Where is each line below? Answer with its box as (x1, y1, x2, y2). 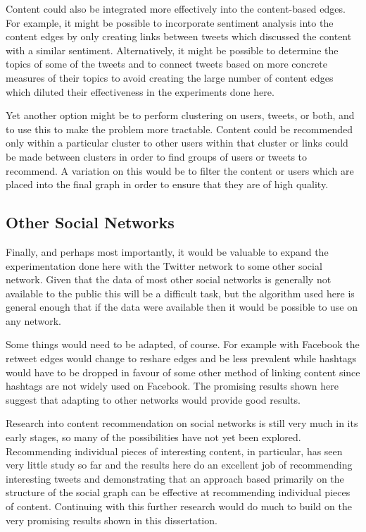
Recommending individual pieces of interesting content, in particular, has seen (6, 443, 343, 458)
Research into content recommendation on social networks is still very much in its (6, 416, 358, 431)
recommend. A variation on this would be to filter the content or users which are (6, 163, 354, 178)
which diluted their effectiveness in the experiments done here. (6, 84, 274, 99)
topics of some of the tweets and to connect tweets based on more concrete (6, 56, 327, 71)
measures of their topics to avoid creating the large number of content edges (6, 70, 334, 85)
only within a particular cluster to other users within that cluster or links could (6, 135, 348, 150)
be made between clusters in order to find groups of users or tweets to (6, 149, 308, 163)
